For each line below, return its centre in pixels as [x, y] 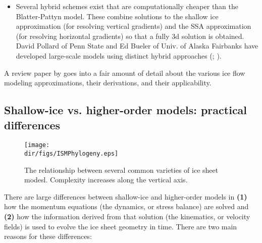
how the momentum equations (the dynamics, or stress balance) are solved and [126, 206]
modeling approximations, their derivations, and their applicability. [108, 83]
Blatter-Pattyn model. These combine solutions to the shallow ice [117, 16]
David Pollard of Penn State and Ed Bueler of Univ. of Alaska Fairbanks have [137, 46]
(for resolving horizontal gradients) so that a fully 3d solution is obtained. [130, 36]
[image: [37, 145]
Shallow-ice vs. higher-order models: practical [126, 110]
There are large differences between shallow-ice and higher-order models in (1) [126, 196]
